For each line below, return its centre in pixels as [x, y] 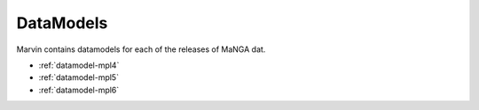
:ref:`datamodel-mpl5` [79, 77]
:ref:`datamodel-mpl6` [79, 90]
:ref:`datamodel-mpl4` [79, 65]
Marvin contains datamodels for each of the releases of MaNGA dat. [141, 49]
